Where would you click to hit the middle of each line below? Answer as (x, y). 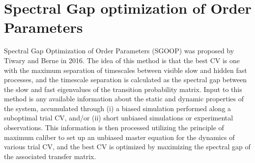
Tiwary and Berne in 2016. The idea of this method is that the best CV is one (122, 60)
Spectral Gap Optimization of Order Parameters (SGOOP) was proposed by (119, 51)
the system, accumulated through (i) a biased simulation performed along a (118, 108)
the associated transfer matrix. (50, 156)
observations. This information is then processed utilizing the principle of (114, 128)
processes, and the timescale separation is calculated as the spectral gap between (126, 80)
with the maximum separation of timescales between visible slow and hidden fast (126, 70)
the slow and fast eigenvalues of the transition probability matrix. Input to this (123, 89)
